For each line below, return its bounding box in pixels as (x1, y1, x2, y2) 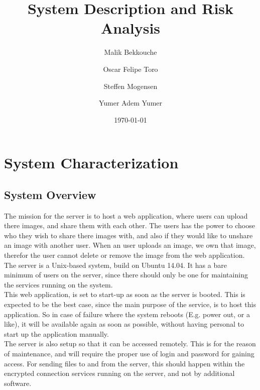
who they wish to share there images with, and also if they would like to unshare (4, 230, 253, 240)
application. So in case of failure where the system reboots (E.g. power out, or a (4, 309, 250, 319)
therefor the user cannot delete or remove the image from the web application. (4, 250, 245, 260)
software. (4, 377, 32, 388)
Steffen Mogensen (103, 80, 158, 91)
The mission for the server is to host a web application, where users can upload (4, 210, 248, 221)
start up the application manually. (4, 328, 109, 339)
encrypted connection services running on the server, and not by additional (4, 368, 235, 378)
